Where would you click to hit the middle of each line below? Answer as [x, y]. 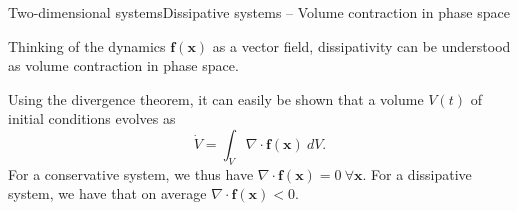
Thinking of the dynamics [87, 45]
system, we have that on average [107, 193]
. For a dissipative [417, 173]
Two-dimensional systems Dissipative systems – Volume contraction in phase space [259, 12]
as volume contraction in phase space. [123, 65]
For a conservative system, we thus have [131, 173]
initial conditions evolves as [92, 118]
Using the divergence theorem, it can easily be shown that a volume [216, 98]
